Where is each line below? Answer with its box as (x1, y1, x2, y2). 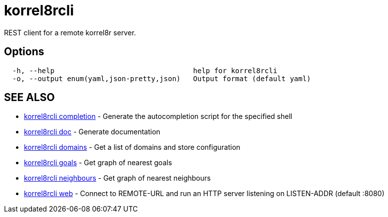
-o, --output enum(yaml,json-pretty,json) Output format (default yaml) (12, 74, 311, 83)
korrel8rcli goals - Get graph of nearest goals (24, 158, 172, 167)
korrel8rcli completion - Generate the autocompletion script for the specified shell (24, 112, 292, 121)
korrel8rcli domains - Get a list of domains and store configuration (24, 143, 240, 152)
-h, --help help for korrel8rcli (12, 66, 277, 75)
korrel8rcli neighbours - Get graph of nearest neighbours (24, 174, 211, 183)
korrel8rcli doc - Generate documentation (24, 127, 161, 136)
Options (4, 45, 44, 58)
